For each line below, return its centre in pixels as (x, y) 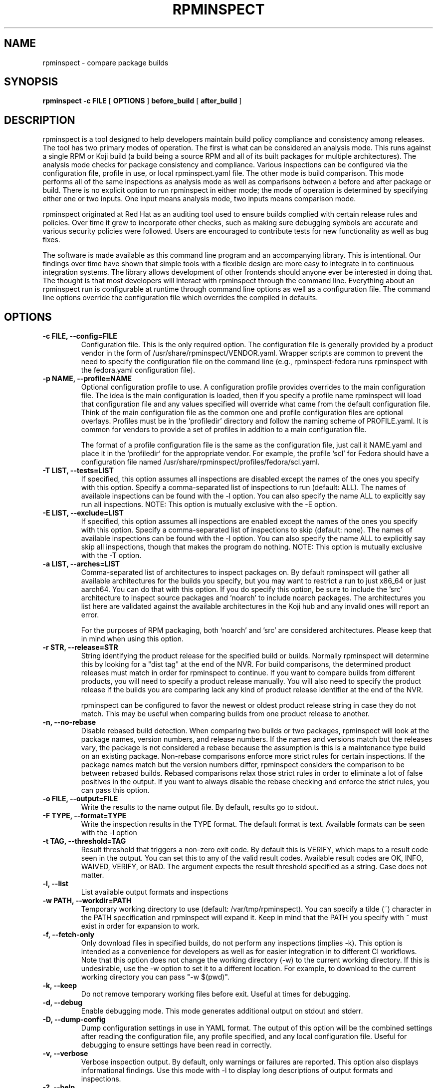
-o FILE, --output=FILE (80, 799)
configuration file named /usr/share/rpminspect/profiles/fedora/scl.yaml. (200, 462)
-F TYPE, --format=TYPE (85, 816)
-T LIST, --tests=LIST (78, 471)
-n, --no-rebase (69, 722)
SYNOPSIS (31, 82)
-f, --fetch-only (69, 935)
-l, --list (55, 884)
